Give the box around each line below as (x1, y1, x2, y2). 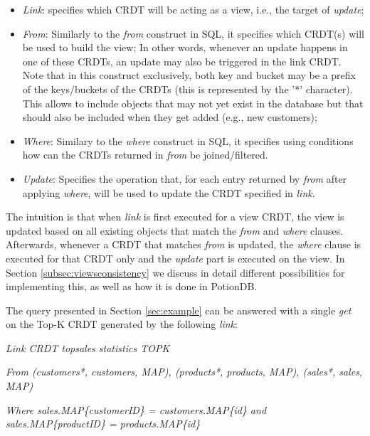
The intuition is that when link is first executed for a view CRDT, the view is (6, 209, 344, 224)
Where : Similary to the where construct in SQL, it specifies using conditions (22, 133, 354, 148)
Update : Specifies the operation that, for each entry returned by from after (22, 171, 347, 186)
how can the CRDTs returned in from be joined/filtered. (22, 147, 268, 162)
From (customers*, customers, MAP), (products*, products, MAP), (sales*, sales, (6, 364, 363, 379)
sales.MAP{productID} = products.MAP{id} (6, 416, 201, 431)
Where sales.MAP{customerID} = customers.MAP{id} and (6, 402, 267, 417)
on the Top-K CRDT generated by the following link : (6, 317, 238, 331)
